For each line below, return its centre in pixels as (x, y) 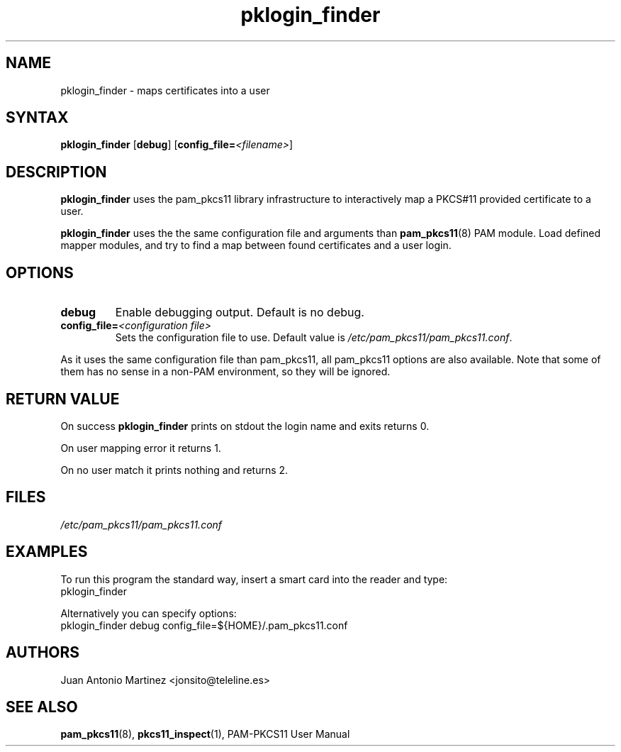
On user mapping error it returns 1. (141, 448)
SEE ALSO (42, 707)
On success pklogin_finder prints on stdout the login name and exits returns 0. (245, 426)
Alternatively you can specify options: (149, 613)
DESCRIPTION (56, 172)
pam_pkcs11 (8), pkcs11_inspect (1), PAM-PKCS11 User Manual (205, 734)
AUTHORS (43, 653)
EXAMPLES (47, 552)
